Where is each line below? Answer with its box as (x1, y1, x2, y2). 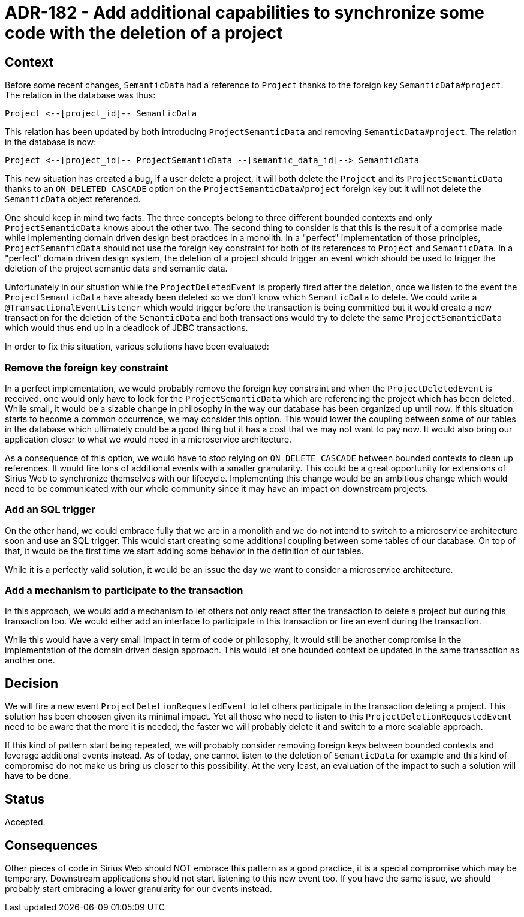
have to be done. (5, 771, 71, 781)
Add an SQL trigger (5, 503, 95, 516)
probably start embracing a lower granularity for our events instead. (5, 883, 272, 894)
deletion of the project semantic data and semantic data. (5, 263, 228, 274)
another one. (5, 655, 55, 666)
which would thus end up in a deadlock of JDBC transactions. (5, 323, 248, 333)
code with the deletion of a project (5, 23, 283, 43)
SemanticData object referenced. (5, 194, 141, 205)
